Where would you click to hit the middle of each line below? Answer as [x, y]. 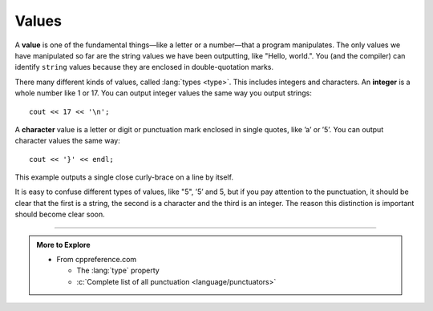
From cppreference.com [97, 260]
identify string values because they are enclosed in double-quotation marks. [144, 67]
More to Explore [64, 244]
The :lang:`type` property [118, 271]
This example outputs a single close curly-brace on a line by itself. [124, 177]
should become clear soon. [60, 214]
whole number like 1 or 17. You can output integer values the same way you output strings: [163, 93]
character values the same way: [67, 141]
